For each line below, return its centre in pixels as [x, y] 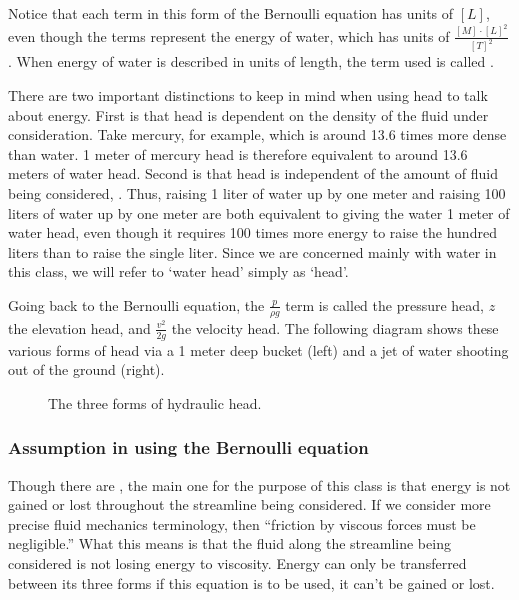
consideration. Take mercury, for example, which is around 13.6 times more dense [257, 134]
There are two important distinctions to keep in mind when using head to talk [248, 94]
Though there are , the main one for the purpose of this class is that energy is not [259, 484]
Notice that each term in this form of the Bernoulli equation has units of [231, 13]
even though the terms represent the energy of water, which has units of [229, 35]
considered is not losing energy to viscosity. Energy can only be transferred [237, 562]
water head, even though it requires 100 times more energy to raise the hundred [252, 232]
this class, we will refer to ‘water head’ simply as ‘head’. [178, 271]
